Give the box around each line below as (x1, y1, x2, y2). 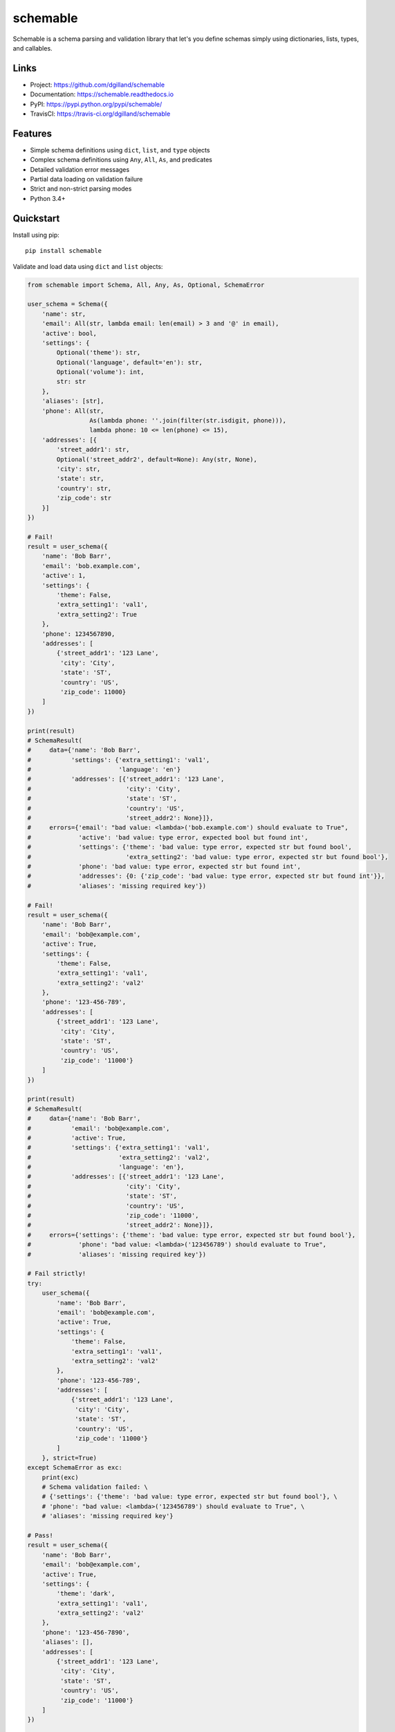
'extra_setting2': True (56, 610, 138, 618)
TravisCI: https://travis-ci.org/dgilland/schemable (30, 109, 171, 118)
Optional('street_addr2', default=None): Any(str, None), (56, 455, 257, 463)
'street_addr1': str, (56, 445, 130, 454)
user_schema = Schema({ (27, 300, 109, 308)
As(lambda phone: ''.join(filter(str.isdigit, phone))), (89, 416, 287, 425)
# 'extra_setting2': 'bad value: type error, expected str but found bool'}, (27, 853, 389, 860)
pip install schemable (25, 247, 102, 255)
